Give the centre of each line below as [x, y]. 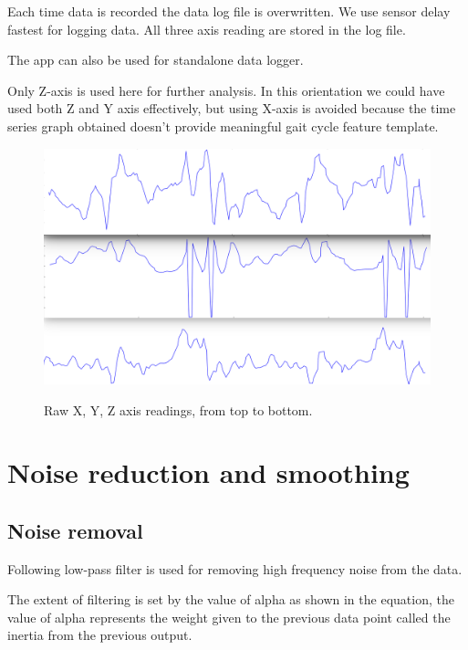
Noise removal [75, 530]
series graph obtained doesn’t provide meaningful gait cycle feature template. [223, 126]
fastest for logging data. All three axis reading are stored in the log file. [207, 29]
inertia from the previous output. [100, 635]
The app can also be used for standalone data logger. [156, 60]
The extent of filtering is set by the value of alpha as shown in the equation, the [231, 599]
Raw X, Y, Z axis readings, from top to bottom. [178, 409]
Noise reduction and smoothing [208, 472]
